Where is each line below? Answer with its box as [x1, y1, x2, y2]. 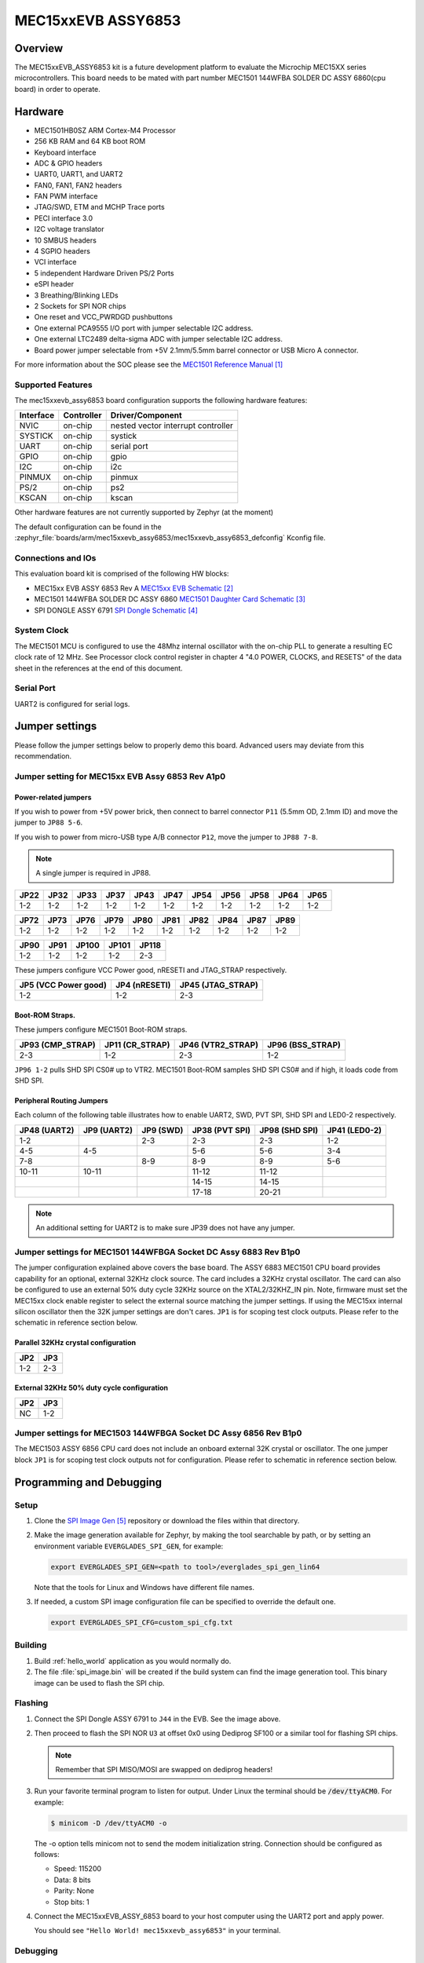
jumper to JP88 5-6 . [14, 817, 83, 828]
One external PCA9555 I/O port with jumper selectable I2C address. [34, 323, 254, 333]
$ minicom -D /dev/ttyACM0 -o [50, 1819, 167, 1827]
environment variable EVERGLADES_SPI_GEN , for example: [34, 1541, 224, 1551]
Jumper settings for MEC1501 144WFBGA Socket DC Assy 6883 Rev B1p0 [14, 1246, 301, 1257]
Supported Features [14, 379, 93, 390]
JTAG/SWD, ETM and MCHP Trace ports [34, 203, 165, 212]
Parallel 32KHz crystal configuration [14, 1338, 137, 1347]
